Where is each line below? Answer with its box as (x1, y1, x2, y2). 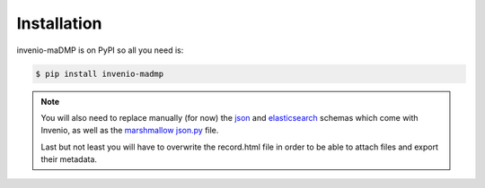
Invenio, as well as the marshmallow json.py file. (40, 125, 219, 136)
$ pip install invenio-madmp (35, 68, 164, 79)
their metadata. (40, 154, 98, 165)
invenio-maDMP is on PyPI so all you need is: (16, 45, 184, 56)
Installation (16, 13, 102, 33)
